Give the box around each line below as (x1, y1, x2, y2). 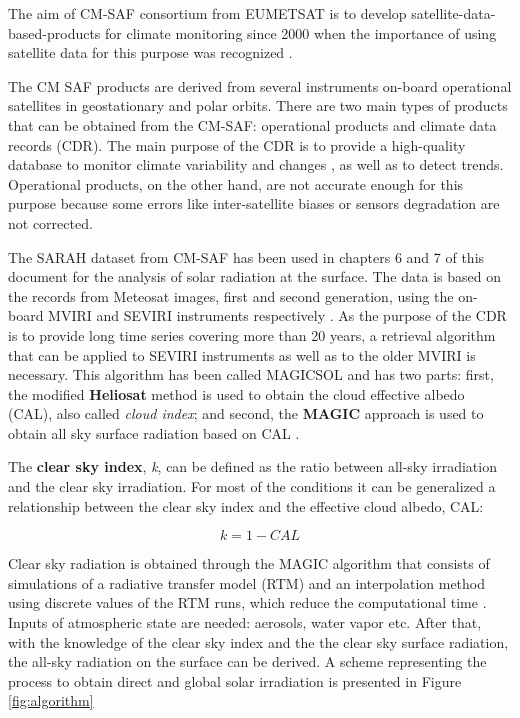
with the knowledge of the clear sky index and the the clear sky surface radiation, (8, 631, 509, 652)
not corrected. (8, 212, 93, 233)
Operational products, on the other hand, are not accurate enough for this (8, 173, 464, 194)
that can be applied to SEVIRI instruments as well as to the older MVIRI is (8, 344, 476, 365)
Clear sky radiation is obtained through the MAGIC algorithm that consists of (8, 553, 490, 574)
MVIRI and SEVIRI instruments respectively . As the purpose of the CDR (48, 305, 507, 326)
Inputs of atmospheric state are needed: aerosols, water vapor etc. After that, (8, 612, 482, 633)
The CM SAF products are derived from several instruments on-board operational (8, 75, 512, 96)
